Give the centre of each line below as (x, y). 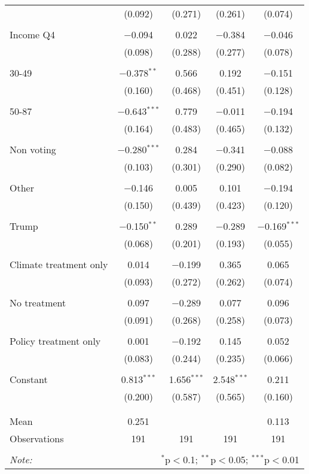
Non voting (33, 149)
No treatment (38, 303)
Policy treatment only (55, 341)
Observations (37, 438)
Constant (29, 379)
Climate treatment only (59, 264)
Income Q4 (32, 34)
